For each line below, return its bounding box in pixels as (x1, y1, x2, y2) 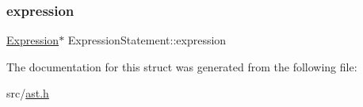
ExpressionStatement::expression (67, 32, 227, 48)
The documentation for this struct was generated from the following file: (6, 58, 357, 75)
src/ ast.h (6, 85, 49, 101)
